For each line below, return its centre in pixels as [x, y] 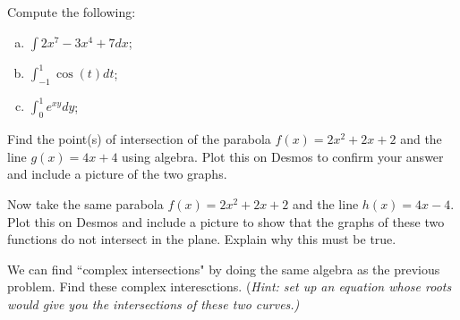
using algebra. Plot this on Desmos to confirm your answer [283, 156]
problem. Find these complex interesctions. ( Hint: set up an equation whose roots [230, 286]
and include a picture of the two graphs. [117, 174]
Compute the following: [72, 12]
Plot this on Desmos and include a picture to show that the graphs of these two [226, 221]
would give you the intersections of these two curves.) [153, 303]
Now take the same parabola [85, 203]
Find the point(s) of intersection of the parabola [139, 139]
